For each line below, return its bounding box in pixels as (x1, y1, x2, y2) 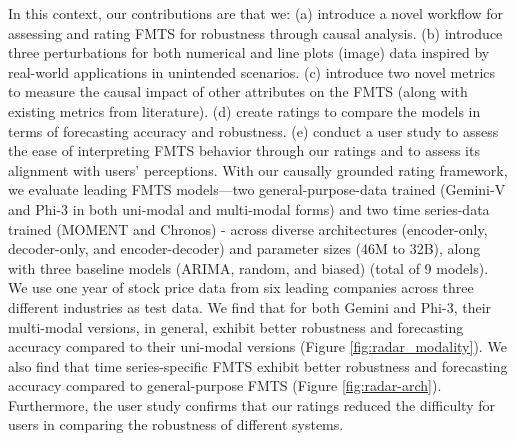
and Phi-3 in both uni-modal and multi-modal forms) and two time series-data (8, 198, 490, 219)
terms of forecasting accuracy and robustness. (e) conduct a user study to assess (8, 120, 499, 141)
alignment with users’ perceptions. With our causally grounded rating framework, (8, 159, 508, 180)
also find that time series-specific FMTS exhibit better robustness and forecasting (8, 355, 508, 376)
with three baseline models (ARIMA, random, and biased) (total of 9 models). (8, 257, 489, 278)
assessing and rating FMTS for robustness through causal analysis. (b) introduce (8, 22, 503, 43)
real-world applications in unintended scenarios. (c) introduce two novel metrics (8, 61, 496, 82)
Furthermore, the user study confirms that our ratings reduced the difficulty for (8, 394, 496, 415)
